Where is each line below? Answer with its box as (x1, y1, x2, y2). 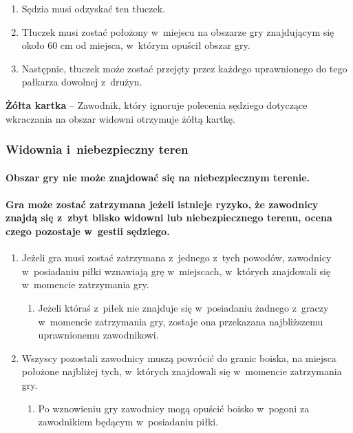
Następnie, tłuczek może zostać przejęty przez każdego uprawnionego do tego (21, 61, 347, 75)
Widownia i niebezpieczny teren (6, 141, 189, 158)
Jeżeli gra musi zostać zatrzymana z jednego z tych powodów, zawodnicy (21, 250, 332, 265)
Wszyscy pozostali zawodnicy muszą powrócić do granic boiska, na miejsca (21, 350, 336, 365)
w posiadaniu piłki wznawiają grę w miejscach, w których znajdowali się (21, 263, 331, 278)
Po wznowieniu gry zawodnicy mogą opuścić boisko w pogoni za (38, 401, 310, 415)
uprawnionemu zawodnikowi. (38, 328, 159, 342)
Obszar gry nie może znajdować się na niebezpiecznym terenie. (6, 170, 310, 184)
